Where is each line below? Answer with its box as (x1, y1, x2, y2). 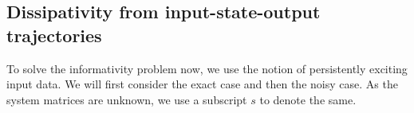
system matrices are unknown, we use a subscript (6, 91, 247, 107)
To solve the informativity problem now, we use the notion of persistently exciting (6, 60, 408, 76)
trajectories (6, 22, 102, 47)
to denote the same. (259, 91, 357, 107)
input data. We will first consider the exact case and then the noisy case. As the (6, 76, 398, 92)
